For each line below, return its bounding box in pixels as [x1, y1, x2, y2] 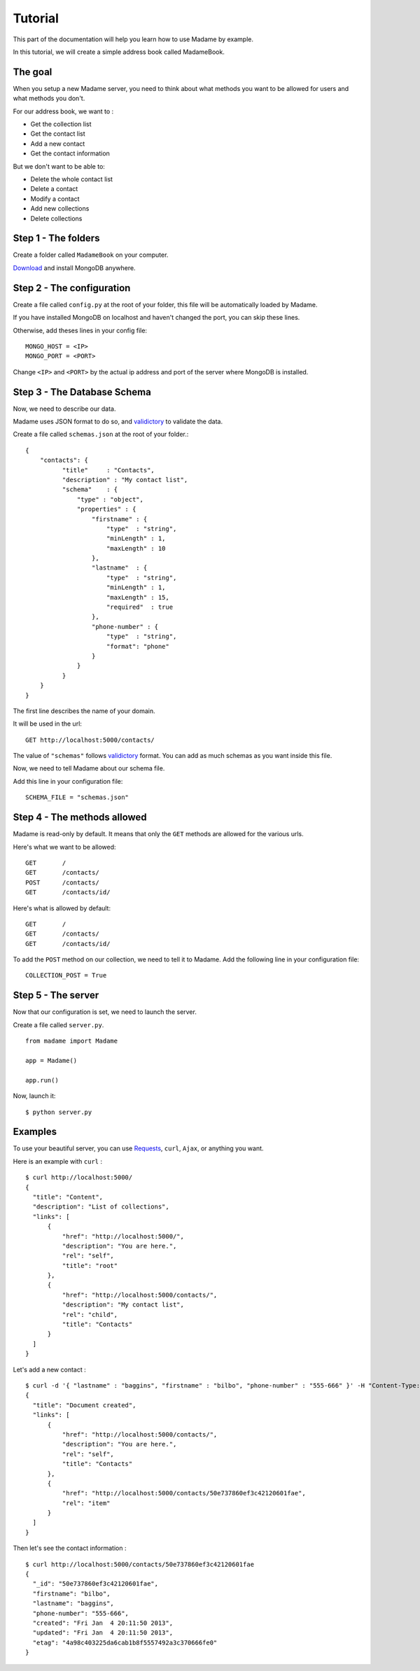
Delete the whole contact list [30, 175, 113, 183]
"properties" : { [77, 505, 136, 514]
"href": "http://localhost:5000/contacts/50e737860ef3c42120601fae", [62, 1489, 306, 1497]
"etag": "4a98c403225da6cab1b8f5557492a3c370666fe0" [32, 1638, 218, 1647]
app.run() [25, 1076, 59, 1084]
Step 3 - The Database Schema [13, 386, 152, 398]
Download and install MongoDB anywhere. [13, 263, 136, 272]
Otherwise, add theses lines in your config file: [13, 326, 147, 334]
